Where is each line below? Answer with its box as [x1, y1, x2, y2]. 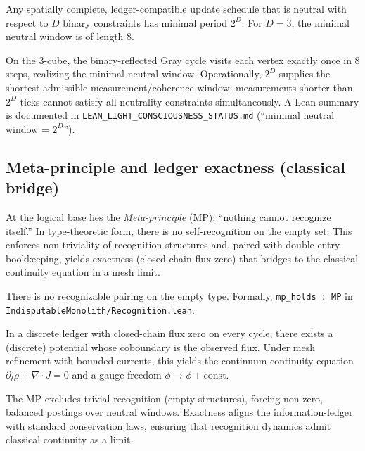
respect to [6, 15, 49, 30]
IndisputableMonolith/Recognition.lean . [6, 302, 195, 317]
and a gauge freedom [72, 367, 162, 382]
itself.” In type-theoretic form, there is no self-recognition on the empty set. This [6, 223, 352, 238]
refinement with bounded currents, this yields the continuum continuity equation [6, 353, 354, 368]
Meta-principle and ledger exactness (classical [6, 155, 346, 177]
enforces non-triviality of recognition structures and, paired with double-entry [6, 237, 340, 252]
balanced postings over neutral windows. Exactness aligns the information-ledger [6, 405, 353, 419]
